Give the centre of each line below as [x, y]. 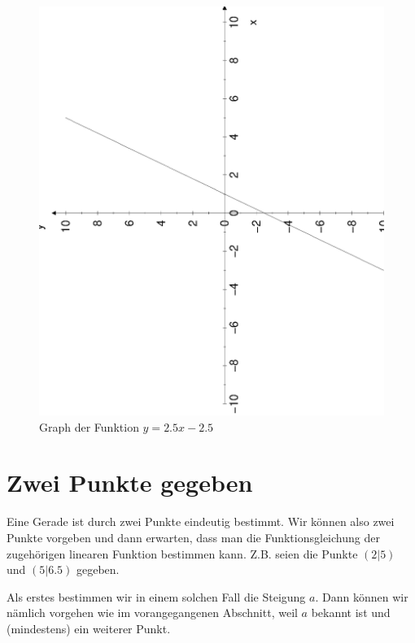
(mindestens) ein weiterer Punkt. [89, 628]
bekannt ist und [351, 613]
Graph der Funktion [89, 426]
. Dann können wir [362, 596]
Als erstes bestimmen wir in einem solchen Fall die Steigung [156, 596]
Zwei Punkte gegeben [130, 482]
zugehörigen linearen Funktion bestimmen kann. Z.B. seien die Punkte [182, 553]
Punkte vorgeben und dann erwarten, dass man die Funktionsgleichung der [193, 537]
